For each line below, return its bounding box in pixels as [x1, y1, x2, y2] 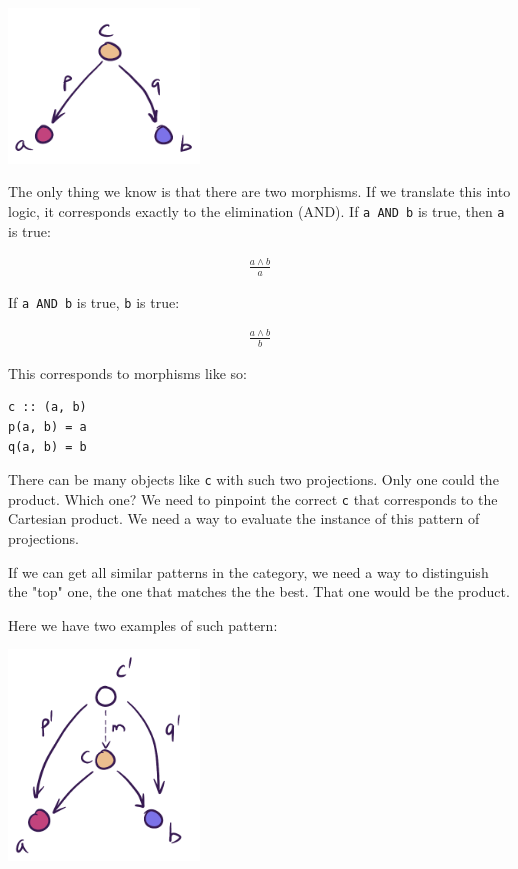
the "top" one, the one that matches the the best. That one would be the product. [8, 581, 510, 602]
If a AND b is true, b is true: [8, 291, 180, 312]
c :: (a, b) [8, 400, 87, 415]
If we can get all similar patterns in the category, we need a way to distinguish [8, 561, 489, 582]
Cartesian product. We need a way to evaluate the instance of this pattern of [8, 508, 480, 529]
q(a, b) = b [8, 439, 87, 454]
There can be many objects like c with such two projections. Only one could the [8, 469, 499, 490]
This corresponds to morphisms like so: [8, 362, 247, 383]
